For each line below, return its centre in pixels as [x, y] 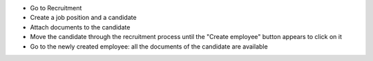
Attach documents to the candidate [80, 27]
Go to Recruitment [56, 8]
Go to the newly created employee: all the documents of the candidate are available [149, 46]
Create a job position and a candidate [84, 18]
